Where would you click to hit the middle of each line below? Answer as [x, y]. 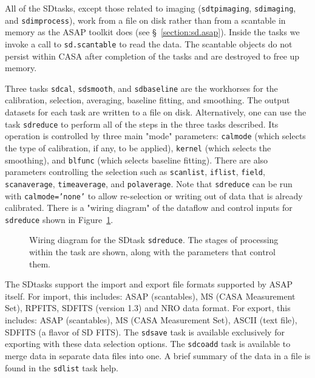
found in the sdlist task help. [62, 367]
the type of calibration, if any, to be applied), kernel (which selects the [138, 147]
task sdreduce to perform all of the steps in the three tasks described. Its [142, 124]
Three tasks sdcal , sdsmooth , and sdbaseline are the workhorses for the [141, 88]
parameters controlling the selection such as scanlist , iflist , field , [135, 172]
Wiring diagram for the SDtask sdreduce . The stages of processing [154, 240]
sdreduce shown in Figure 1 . [59, 219]
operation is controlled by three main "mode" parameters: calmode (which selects [155, 136]
